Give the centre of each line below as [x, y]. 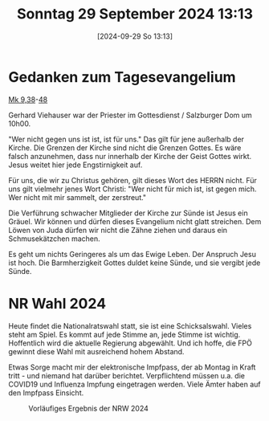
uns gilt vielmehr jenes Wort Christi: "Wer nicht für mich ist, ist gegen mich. [132, 189]
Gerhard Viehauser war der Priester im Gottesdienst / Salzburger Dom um [130, 115]
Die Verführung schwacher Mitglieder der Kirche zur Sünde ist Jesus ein [128, 213]
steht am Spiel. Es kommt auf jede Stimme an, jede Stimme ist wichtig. [124, 334]
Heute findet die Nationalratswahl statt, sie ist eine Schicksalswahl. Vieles [130, 325]
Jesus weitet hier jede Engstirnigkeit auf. [75, 165]
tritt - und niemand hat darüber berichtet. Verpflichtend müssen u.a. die [126, 375]
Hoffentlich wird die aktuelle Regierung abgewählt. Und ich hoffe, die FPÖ [130, 343]
